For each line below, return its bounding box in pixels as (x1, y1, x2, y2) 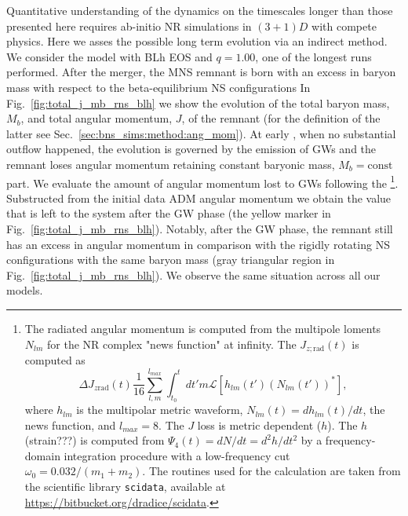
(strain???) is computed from (24, 432, 165, 448)
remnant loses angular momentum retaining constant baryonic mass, (6, 156, 335, 172)
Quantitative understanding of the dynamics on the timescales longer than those (6, 2, 393, 18)
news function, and (24, 416, 116, 433)
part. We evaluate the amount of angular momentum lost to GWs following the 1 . (6, 172, 399, 191)
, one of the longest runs (255, 48, 372, 64)
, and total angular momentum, (20, 110, 173, 126)
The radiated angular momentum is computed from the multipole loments (24, 320, 381, 336)
